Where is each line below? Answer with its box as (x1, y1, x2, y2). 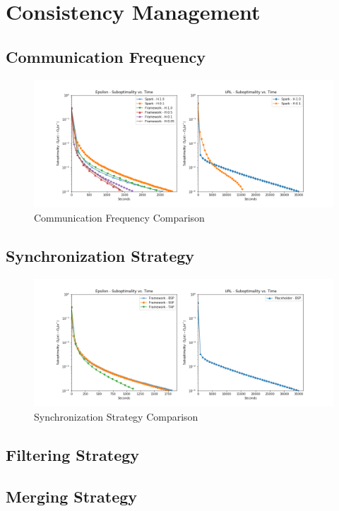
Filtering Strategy (6, 443, 140, 465)
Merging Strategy (6, 485, 138, 507)
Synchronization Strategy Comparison (34, 409, 198, 423)
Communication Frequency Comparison (34, 210, 205, 224)
